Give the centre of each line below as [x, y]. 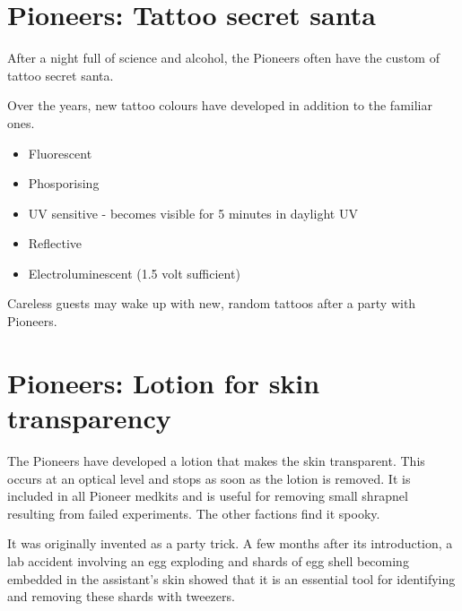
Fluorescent [60, 153]
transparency [89, 418]
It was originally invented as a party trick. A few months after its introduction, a [230, 543]
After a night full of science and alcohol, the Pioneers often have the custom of [223, 58]
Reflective [55, 243]
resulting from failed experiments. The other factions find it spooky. [194, 513]
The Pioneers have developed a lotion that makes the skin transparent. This [216, 460]
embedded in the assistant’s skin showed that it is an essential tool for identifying [231, 578]
